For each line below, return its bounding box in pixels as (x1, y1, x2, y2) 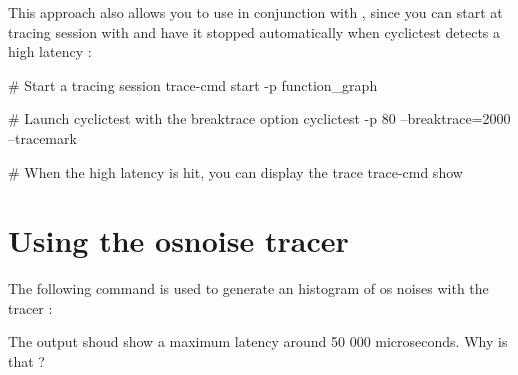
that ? (8, 351, 45, 372)
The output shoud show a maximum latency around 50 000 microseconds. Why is (8, 331, 508, 352)
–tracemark (8, 127, 77, 148)
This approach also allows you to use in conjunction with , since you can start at (8, 2, 503, 22)
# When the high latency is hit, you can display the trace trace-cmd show (8, 161, 463, 182)
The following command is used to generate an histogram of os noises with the (8, 278, 489, 299)
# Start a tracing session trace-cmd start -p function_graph (8, 74, 378, 95)
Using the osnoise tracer (8, 220, 349, 261)
